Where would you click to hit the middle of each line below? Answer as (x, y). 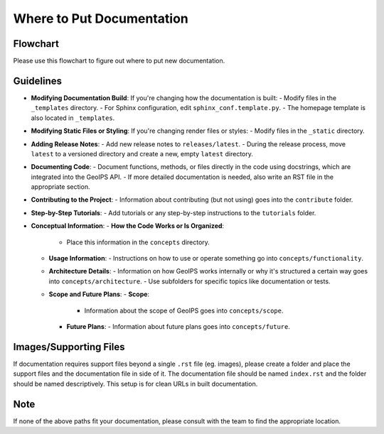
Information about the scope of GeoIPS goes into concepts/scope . (184, 310)
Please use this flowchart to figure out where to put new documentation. (119, 61)
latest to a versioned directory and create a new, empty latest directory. (142, 153)
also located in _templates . (73, 118)
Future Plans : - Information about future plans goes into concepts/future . (178, 326)
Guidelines (37, 81)
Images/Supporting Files (69, 347)
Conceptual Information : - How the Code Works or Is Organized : (127, 226)
